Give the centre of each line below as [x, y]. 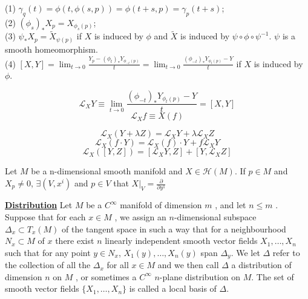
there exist [75, 241]
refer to [286, 252]
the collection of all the [48, 265]
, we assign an [140, 216]
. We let [245, 252]
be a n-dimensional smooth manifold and [107, 171]
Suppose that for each [45, 216]
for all [118, 265]
